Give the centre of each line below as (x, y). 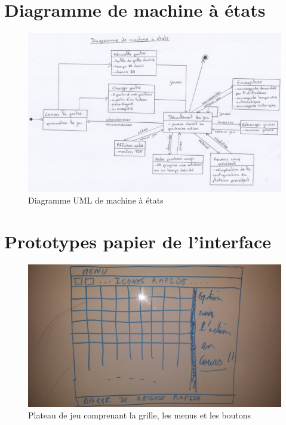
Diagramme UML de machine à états (96, 200)
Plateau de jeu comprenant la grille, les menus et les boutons (140, 415)
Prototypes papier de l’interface (138, 241)
